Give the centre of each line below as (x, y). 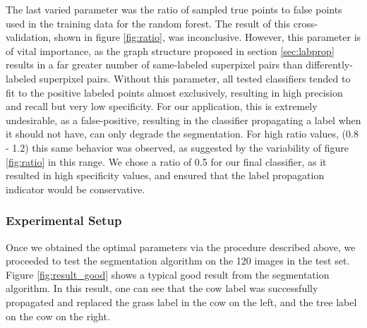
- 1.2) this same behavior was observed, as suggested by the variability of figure (177, 147)
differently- (329, 65)
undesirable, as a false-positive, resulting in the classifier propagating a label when (183, 120)
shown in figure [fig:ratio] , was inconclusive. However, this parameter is (207, 37)
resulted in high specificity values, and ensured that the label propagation (165, 175)
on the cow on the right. (58, 316)
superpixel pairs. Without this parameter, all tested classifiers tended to (195, 78)
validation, (29, 37)
